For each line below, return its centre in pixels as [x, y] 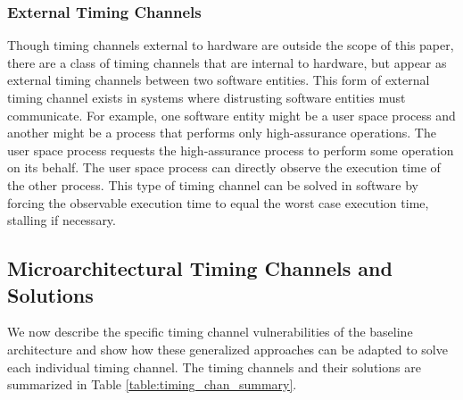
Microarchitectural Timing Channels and [200, 268]
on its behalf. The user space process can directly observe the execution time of [224, 167]
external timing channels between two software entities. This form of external [219, 80]
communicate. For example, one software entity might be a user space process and [231, 115]
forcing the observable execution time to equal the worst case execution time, [218, 202]
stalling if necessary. [62, 220]
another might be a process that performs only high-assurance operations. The [222, 133]
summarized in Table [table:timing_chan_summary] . [152, 384]
